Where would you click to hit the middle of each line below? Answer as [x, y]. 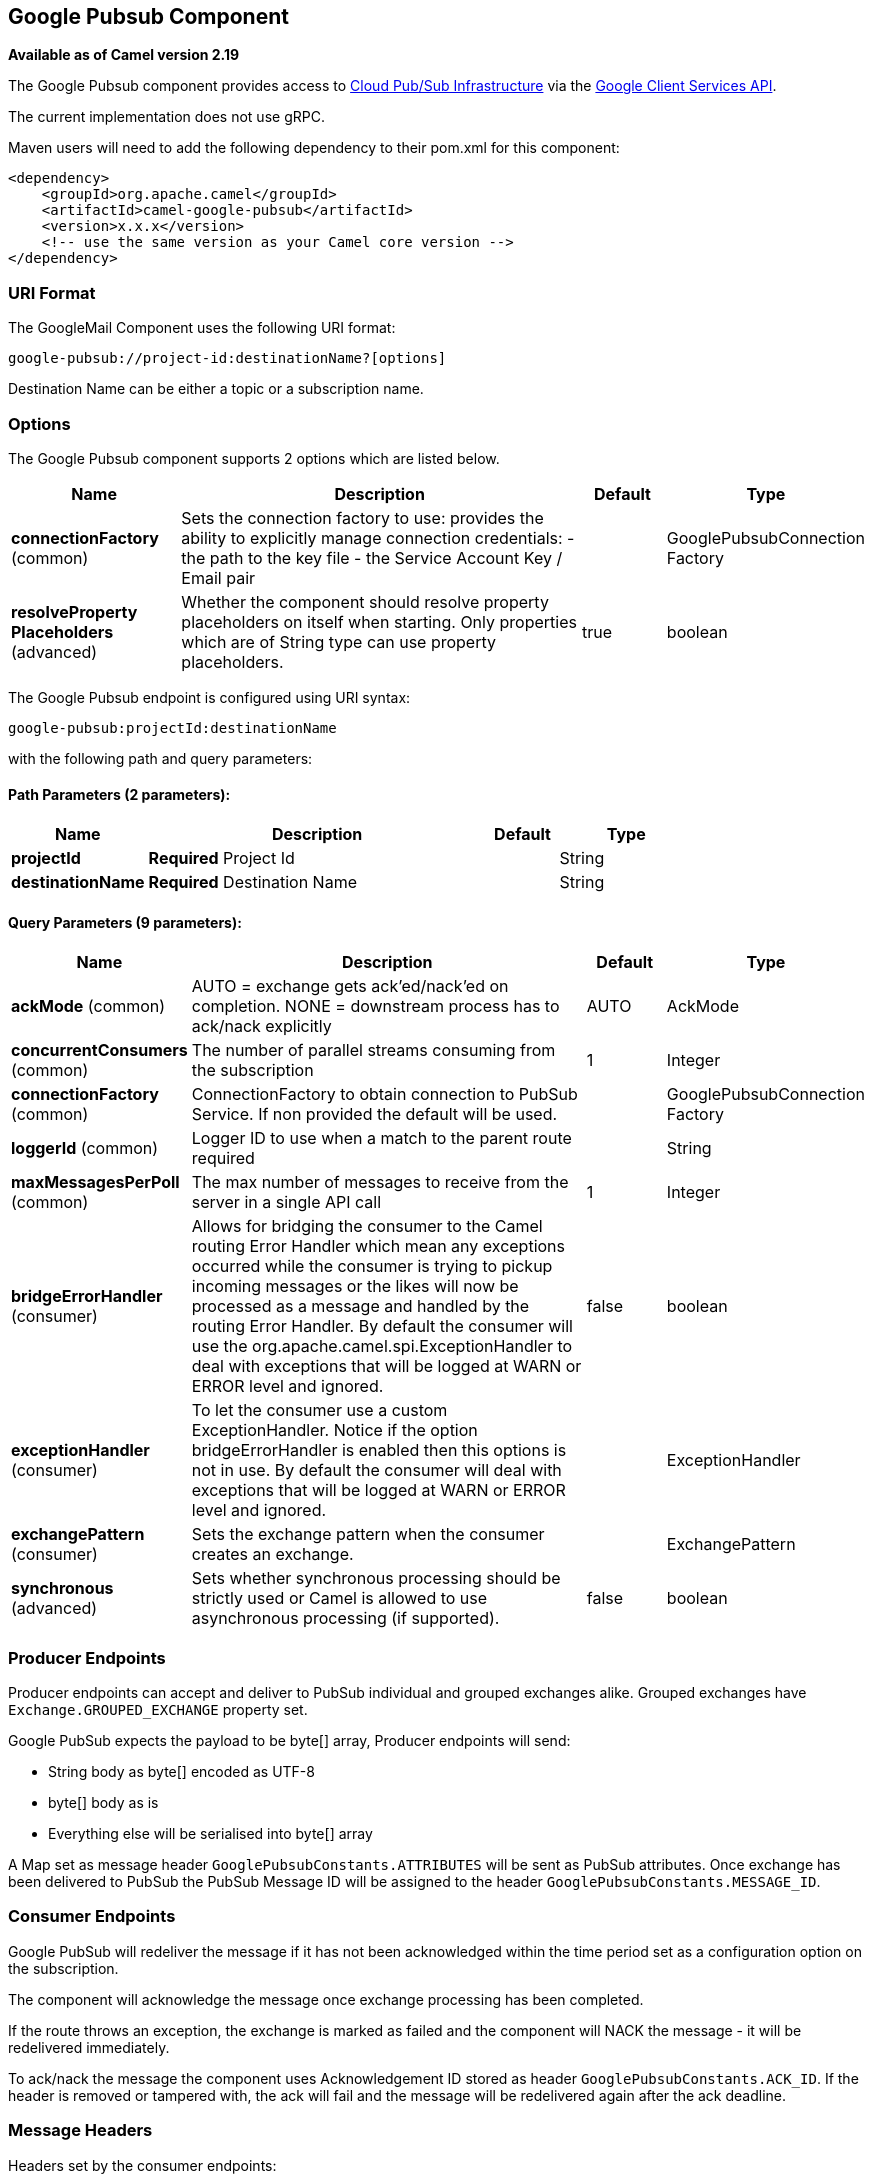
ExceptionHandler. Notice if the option [334, 1430]
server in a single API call [286, 1202]
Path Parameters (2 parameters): [119, 794]
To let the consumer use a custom [319, 1410]
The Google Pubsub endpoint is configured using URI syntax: [209, 697]
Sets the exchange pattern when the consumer [368, 1534]
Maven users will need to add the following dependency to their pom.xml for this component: [314, 148]
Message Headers [80, 2130]
